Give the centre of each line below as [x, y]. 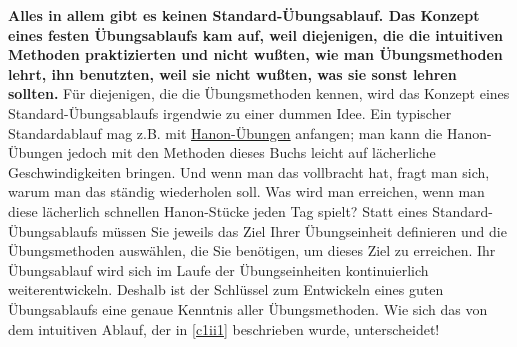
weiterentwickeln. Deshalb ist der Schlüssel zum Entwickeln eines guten [226, 289]
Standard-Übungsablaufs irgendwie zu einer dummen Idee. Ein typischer [230, 112]
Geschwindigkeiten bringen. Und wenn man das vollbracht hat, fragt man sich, [249, 171]
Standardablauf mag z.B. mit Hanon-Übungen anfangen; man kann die [225, 132]
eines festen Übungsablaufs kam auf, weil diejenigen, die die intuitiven [255, 34]
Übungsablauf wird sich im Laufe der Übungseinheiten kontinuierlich [218, 269]
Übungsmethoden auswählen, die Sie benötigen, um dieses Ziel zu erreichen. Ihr [252, 250]
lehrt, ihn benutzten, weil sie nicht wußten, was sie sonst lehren [232, 73]
